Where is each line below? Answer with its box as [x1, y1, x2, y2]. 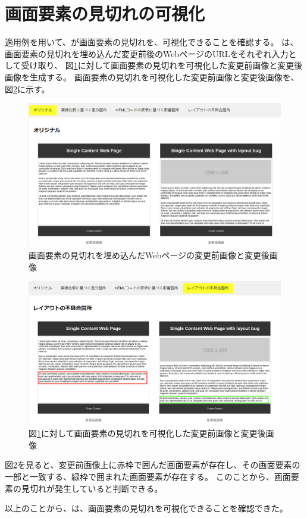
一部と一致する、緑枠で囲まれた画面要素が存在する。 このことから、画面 [5, 470, 291, 483]
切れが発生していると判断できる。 [29, 482, 163, 494]
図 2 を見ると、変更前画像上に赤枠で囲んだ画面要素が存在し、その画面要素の [5, 458, 300, 471]
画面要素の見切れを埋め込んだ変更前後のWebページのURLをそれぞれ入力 [5, 47, 289, 60]
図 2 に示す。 [5, 82, 50, 95]
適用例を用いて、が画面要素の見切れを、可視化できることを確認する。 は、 [5, 36, 299, 48]
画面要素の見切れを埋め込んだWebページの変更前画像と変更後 [29, 249, 270, 261]
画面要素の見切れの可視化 [5, 1, 205, 26]
